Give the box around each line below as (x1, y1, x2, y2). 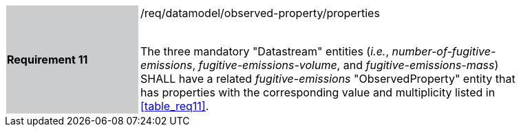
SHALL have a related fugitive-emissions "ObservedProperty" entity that (140, 72, 515, 85)
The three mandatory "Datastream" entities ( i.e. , (140, 44, 390, 58)
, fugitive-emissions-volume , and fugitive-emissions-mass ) (192, 58, 499, 72)
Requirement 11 (7, 53, 88, 66)
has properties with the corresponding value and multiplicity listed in (140, 85, 496, 99)
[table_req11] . (140, 99, 209, 113)
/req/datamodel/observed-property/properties (140, 6, 380, 20)
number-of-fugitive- (392, 44, 496, 58)
